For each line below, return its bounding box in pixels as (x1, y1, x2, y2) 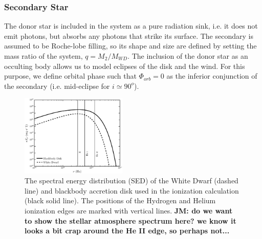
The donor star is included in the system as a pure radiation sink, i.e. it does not (4, 20, 258, 31)
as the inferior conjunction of (166, 70, 257, 81)
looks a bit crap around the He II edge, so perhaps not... (25, 225, 230, 236)
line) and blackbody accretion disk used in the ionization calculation (25, 185, 239, 196)
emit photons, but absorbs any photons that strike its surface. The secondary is (4, 30, 253, 41)
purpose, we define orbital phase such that (4, 70, 137, 81)
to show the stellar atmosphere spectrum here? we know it (25, 215, 236, 226)
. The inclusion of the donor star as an (127, 51, 248, 61)
